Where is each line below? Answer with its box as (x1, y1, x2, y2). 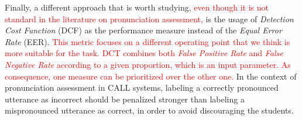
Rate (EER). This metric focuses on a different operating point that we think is (5, 35, 290, 47)
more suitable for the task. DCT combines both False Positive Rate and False (5, 47, 283, 59)
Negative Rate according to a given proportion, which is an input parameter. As (5, 58, 291, 70)
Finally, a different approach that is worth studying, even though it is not (5, 1, 269, 13)
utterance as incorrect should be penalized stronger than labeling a (5, 92, 245, 105)
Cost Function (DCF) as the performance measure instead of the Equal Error (5, 24, 282, 36)
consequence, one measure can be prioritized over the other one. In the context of (5, 70, 297, 82)
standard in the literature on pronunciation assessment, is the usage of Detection (5, 12, 294, 25)
